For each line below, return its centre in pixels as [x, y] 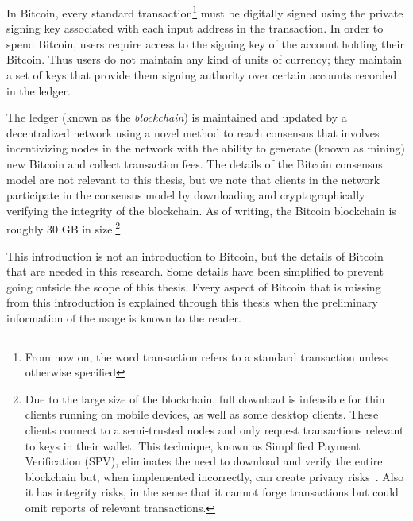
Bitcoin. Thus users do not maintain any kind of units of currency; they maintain [205, 59]
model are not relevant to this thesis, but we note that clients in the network [193, 179]
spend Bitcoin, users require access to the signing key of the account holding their [205, 43]
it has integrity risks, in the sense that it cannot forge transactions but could [212, 492]
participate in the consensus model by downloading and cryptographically [186, 195]
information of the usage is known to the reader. [124, 318]
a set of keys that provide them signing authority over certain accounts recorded [202, 75]
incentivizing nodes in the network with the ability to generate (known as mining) [206, 148]
